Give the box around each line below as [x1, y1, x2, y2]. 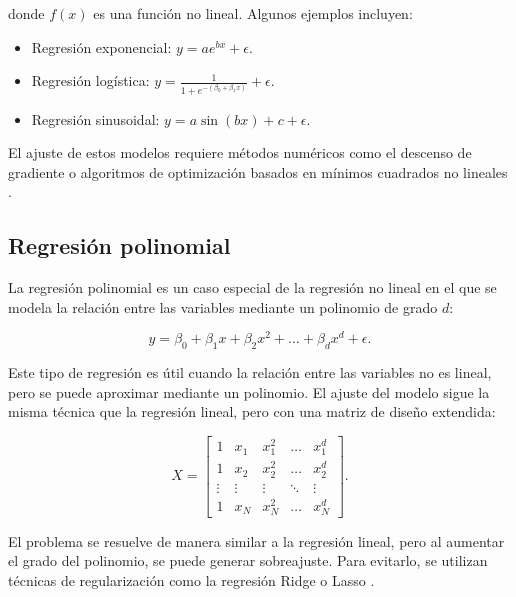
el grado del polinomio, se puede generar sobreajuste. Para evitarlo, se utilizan [8, 550, 488, 571]
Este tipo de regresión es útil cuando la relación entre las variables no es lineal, [8, 362, 492, 383]
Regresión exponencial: [31, 36, 172, 57]
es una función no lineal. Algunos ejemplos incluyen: [93, 3, 413, 23]
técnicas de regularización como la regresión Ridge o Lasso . [8, 570, 375, 590]
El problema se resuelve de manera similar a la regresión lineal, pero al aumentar [8, 530, 505, 551]
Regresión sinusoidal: [31, 108, 160, 129]
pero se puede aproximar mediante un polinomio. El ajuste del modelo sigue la [8, 381, 490, 402]
